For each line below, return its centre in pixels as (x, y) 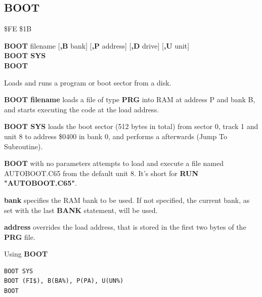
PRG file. (20, 237)
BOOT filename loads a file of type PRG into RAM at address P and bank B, (130, 99)
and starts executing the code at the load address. (82, 109)
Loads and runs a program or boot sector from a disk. (88, 82)
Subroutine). (24, 146)
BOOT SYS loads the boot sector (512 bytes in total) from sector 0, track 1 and (131, 126)
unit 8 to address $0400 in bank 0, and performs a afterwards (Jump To (116, 136)
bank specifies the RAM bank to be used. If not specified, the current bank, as (127, 200)
